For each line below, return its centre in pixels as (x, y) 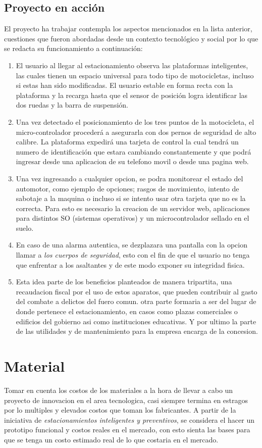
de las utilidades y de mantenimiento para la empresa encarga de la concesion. (137, 331)
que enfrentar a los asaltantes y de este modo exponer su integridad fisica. (130, 264)
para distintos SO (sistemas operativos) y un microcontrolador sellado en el (133, 218)
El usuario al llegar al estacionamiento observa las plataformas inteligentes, (132, 65)
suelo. (25, 228)
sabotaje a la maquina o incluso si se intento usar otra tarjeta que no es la (131, 198)
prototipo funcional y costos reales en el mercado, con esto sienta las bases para (127, 430)
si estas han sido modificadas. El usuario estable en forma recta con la (124, 85)
